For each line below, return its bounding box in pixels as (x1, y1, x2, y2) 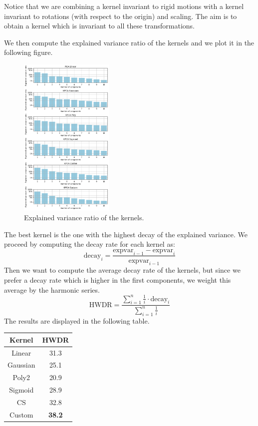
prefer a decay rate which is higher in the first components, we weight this (4, 274, 231, 285)
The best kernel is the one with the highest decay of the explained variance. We (4, 229, 248, 239)
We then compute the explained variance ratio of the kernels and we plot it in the (4, 37, 255, 47)
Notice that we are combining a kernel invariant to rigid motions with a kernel (4, 1, 244, 11)
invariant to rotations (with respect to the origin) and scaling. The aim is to (4, 10, 237, 21)
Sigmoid (9, 385, 34, 395)
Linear (11, 347, 31, 358)
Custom (9, 409, 33, 420)
